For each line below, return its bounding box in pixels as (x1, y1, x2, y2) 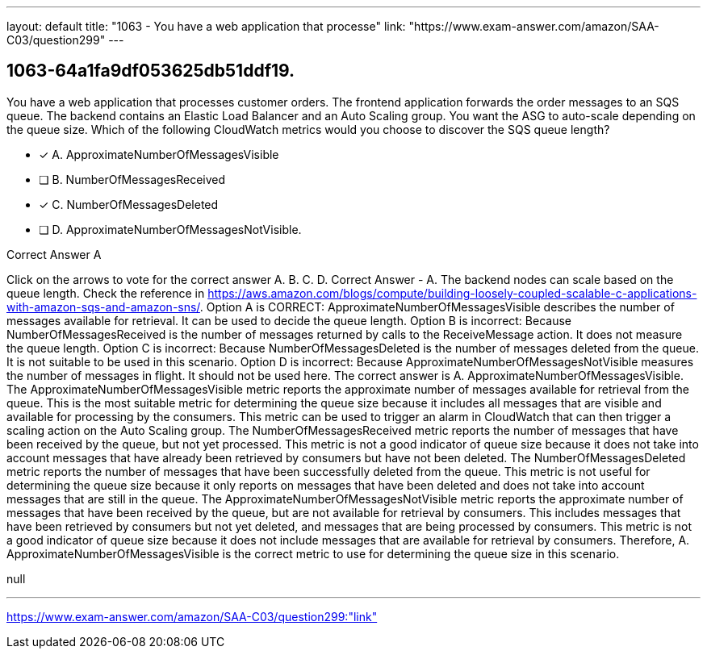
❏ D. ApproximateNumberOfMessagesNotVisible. (39, 222, 302, 236)
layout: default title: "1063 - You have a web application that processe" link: (6, 19, 406, 33)
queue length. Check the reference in (6, 286, 205, 300)
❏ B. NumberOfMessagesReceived (39, 172, 226, 186)
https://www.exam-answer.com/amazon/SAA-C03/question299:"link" (6, 609, 378, 624)
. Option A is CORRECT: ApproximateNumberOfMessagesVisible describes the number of (199, 299, 675, 314)
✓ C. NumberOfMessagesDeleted (39, 197, 219, 211)
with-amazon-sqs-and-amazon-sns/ (6, 299, 200, 314)
